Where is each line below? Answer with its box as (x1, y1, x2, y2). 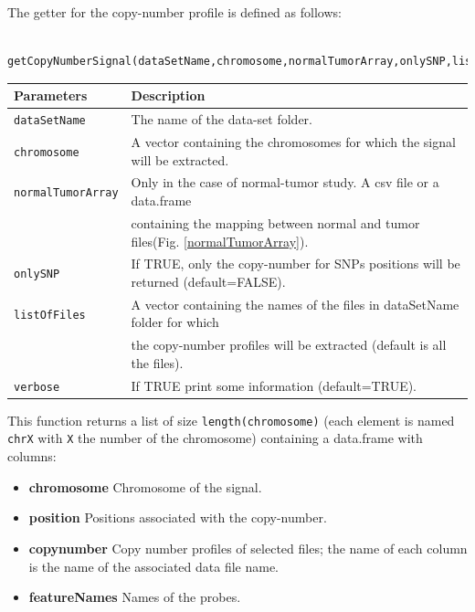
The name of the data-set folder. (131, 110, 312, 129)
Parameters (14, 86, 88, 105)
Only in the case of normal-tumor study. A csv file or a (131, 173, 439, 192)
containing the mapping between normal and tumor (131, 213, 420, 232)
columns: (7, 447, 57, 466)
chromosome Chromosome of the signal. (28, 477, 262, 496)
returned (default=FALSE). (131, 271, 286, 290)
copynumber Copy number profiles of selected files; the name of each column (28, 538, 468, 557)
